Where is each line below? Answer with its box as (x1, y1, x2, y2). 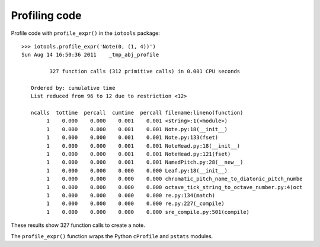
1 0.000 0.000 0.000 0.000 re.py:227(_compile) (46, 200, 225, 207)
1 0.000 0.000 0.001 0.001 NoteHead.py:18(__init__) (46, 142, 241, 149)
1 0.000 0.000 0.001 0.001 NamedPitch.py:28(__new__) (46, 159, 244, 165)
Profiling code (11, 9, 82, 22)
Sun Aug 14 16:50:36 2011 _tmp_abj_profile (21, 51, 159, 58)
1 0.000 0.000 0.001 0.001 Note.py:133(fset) (46, 134, 219, 141)
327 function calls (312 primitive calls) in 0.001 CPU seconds (49, 68, 241, 75)
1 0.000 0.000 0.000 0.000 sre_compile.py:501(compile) (46, 209, 250, 215)
